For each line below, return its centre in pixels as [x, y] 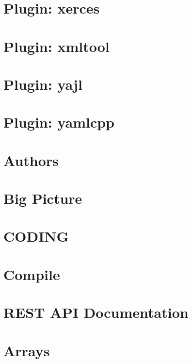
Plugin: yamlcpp [59, 122]
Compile [32, 274]
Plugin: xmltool [56, 46]
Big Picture [43, 198]
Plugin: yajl [43, 84]
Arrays [27, 350]
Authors [31, 160]
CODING [36, 236]
